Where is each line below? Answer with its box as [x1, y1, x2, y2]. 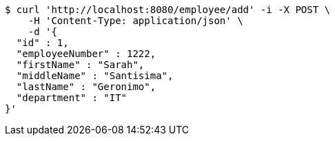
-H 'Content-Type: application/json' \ [28, 15, 243, 26]
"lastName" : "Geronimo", [16, 81, 156, 92]
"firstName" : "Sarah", [16, 59, 145, 70]
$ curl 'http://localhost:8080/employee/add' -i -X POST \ [5, 4, 331, 15]
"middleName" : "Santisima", [16, 70, 174, 81]
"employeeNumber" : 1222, [16, 48, 156, 59]
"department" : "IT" [16, 92, 128, 103]
